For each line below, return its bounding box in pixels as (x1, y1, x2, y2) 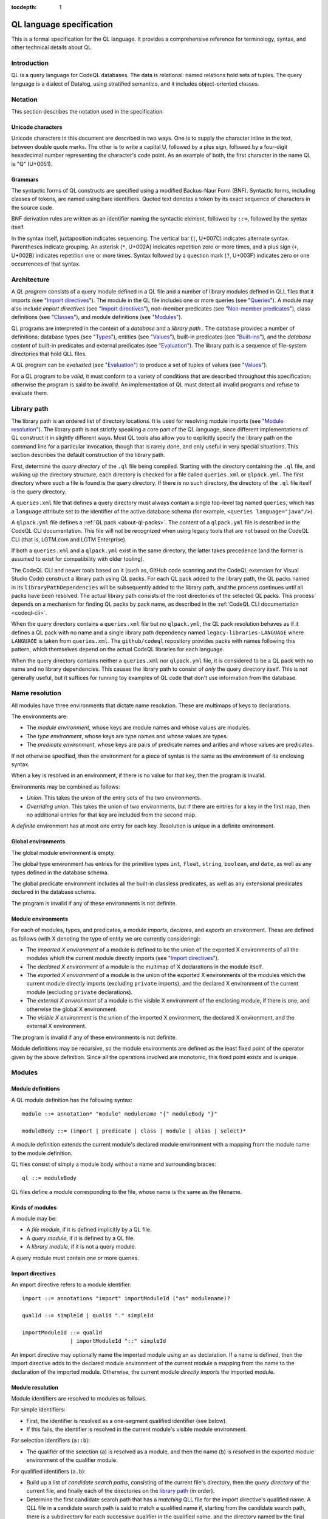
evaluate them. (11, 389, 49, 397)
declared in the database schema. (11, 888, 97, 896)
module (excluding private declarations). (26, 988, 133, 996)
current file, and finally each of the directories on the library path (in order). (26, 1487, 215, 1495)
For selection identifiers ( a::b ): (11, 1437, 91, 1444)
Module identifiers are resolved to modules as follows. (11, 1394, 147, 1402)
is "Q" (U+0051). (11, 160, 53, 167)
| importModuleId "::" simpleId (70, 1337, 166, 1345)
